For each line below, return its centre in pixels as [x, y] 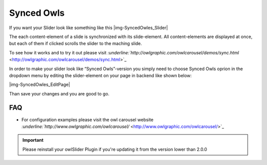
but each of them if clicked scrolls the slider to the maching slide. [76, 43]
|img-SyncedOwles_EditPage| [40, 84]
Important [33, 140]
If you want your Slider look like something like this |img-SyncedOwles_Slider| [89, 28]
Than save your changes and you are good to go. [59, 93]
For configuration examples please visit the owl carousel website [88, 120]
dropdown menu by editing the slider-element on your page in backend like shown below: [101, 75]
